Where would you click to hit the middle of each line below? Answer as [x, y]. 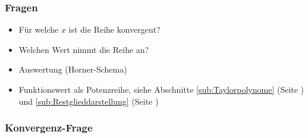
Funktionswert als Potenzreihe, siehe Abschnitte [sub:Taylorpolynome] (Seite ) [161, 89]
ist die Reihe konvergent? [114, 29]
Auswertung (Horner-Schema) [73, 69]
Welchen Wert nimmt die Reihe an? [84, 49]
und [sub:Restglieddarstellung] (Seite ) [89, 101]
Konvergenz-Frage [49, 128]
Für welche [39, 29]
